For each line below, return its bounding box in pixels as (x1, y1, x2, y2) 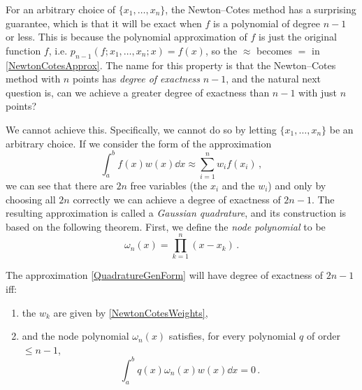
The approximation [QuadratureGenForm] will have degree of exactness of (6, 268, 324, 282)
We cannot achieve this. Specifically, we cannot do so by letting (6, 122, 277, 136)
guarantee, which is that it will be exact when (6, 15, 202, 30)
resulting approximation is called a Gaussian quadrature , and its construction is (6, 205, 347, 220)
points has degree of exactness (72, 71, 201, 86)
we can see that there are (6, 178, 113, 192)
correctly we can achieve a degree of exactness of (73, 192, 281, 206)
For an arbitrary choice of (6, 2, 116, 16)
